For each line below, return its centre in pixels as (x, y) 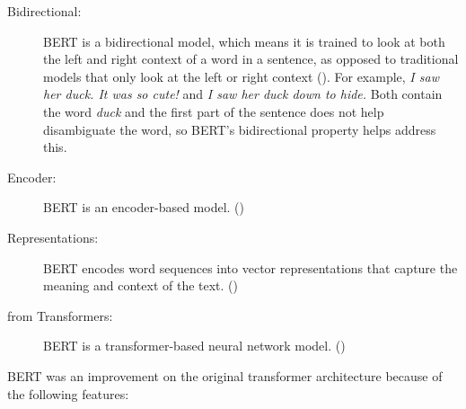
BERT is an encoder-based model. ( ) (144, 207)
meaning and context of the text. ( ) (141, 285)
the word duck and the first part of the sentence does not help (214, 111)
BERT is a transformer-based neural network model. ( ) (194, 346)
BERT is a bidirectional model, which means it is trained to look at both (244, 41)
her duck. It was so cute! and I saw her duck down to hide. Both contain (243, 94)
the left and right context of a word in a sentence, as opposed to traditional (251, 59)
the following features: (68, 393)
